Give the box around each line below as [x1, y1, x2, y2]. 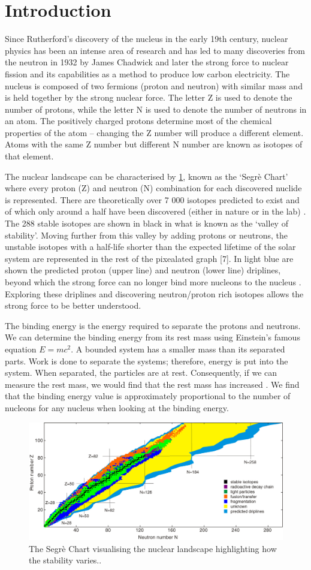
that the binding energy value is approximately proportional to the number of [5, 390, 291, 402]
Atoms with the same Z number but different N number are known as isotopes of [5, 138, 303, 150]
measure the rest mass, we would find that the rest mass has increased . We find [5, 378, 300, 390]
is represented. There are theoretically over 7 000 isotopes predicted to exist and [5, 193, 300, 206]
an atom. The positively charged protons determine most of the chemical [5, 114, 272, 127]
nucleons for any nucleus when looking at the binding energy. [5, 401, 229, 414]
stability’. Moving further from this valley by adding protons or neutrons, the [5, 228, 288, 241]
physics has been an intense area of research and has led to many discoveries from [5, 44, 305, 56]
